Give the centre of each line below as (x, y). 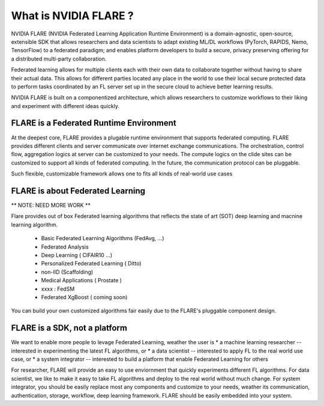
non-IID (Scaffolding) (67, 272)
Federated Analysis (65, 247)
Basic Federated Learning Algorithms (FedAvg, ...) (103, 238)
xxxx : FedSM (58, 289)
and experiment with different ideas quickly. (65, 106)
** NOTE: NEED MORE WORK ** (51, 205)
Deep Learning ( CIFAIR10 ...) (77, 255)
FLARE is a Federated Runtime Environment (94, 123)
